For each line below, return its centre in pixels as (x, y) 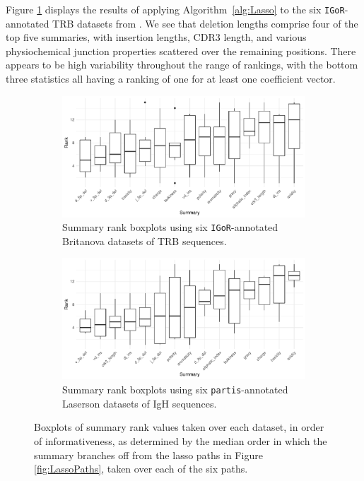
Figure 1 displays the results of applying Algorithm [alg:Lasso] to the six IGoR (175, 9)
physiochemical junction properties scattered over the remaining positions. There (181, 51)
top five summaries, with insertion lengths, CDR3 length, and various (156, 37)
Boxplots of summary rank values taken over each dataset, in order (179, 427)
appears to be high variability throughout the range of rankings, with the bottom (182, 65)
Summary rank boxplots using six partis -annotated (175, 390)
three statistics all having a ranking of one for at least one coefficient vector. (171, 79)
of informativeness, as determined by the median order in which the (181, 440)
